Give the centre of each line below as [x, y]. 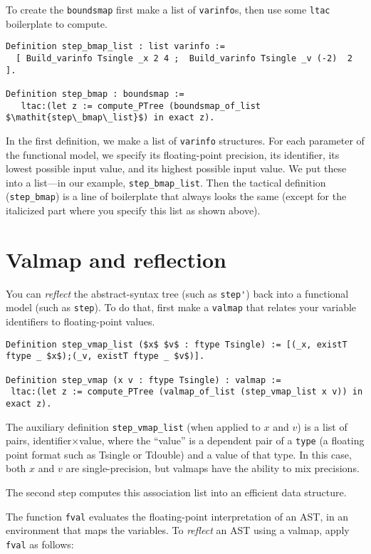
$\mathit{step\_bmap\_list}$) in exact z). [110, 118]
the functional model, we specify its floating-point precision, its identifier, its [173, 154]
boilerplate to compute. [57, 23]
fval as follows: [40, 544]
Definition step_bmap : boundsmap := [95, 94]
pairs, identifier [39, 440]
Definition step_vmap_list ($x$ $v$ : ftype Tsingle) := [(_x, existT [177, 344]
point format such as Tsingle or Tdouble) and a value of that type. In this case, [179, 454]
